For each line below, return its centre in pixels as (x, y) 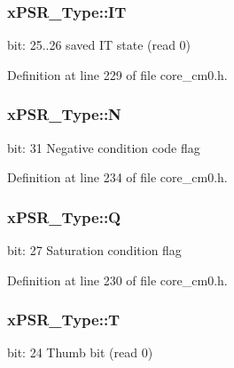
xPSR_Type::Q (64, 216)
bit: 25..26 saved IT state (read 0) (99, 45)
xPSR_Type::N (64, 114)
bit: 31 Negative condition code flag (104, 147)
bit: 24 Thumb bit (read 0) (80, 352)
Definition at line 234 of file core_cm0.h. (117, 177)
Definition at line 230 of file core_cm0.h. (117, 280)
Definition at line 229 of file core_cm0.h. (117, 74)
